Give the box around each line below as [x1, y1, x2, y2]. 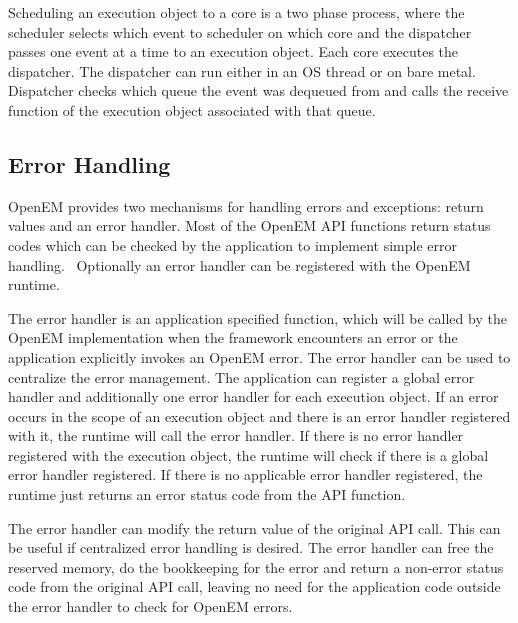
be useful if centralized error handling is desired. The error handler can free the [8, 537, 494, 558]
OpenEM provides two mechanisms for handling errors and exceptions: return [8, 195, 484, 216]
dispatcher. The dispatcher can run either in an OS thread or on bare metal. [8, 60, 476, 81]
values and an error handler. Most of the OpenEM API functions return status [8, 215, 491, 236]
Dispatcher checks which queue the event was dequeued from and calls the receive [8, 80, 509, 101]
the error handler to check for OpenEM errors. [8, 596, 293, 617]
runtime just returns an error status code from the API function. [8, 484, 406, 505]
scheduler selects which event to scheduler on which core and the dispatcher [8, 21, 472, 42]
